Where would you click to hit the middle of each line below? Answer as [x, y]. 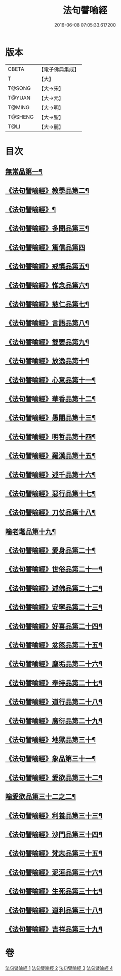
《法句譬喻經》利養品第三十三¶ [54, 816]
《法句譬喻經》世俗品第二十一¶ [54, 569]
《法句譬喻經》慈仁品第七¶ [47, 304]
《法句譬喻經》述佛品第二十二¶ [54, 588]
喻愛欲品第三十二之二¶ [41, 797]
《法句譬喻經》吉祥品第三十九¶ [54, 929]
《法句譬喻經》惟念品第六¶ [47, 285]
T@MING [19, 107]
